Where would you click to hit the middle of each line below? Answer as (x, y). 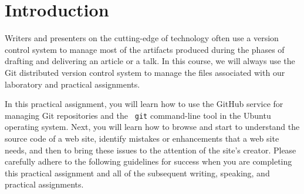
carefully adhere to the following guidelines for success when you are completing (148, 161)
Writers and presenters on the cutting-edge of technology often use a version (142, 38)
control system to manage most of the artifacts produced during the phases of (145, 49)
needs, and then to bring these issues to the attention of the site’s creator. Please (151, 150)
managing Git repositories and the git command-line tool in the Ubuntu (138, 115)
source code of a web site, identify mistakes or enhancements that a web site (142, 138)
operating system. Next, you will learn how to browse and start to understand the (152, 127)
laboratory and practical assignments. (72, 84)
